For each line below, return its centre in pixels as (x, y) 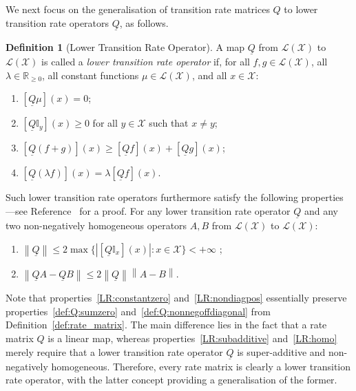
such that (169, 123)
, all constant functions (91, 75)
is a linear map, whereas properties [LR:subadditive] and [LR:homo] (192, 338)
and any (321, 210)
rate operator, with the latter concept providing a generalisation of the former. (171, 380)
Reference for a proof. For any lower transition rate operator (160, 210)
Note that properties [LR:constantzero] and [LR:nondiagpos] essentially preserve (176, 298)
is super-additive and (281, 351)
